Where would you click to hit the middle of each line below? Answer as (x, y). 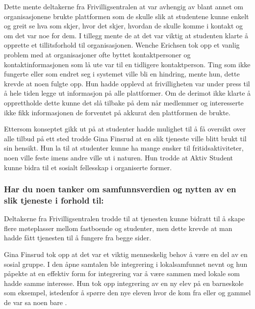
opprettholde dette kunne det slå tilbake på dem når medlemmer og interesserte (124, 102)
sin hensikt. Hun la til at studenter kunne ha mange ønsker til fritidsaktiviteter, (124, 148)
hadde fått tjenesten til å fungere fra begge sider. (78, 238)
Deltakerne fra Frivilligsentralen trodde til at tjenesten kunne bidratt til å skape (125, 219)
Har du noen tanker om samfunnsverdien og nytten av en (120, 189)
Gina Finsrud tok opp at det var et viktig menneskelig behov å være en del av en (126, 254)
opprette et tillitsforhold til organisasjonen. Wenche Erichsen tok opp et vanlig (122, 45)
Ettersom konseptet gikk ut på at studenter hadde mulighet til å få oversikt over (125, 129)
